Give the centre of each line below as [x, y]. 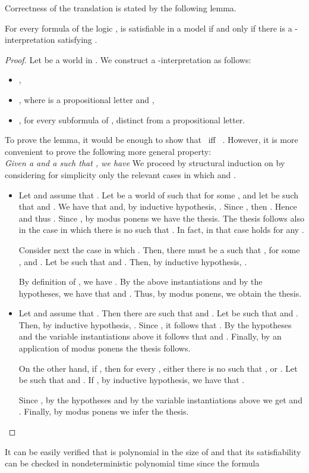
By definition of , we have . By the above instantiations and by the [141, 281]
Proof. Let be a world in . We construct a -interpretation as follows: [128, 59]
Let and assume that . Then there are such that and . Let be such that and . [158, 313]
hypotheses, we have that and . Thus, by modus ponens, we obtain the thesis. [160, 293]
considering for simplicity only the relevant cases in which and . [120, 174]
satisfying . [78, 40]
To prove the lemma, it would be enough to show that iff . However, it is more [152, 140]
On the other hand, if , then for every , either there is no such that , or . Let [158, 368]
